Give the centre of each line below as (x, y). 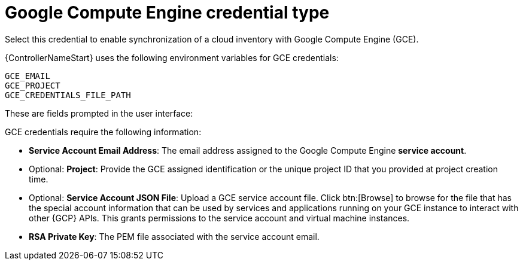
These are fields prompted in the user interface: (99, 113)
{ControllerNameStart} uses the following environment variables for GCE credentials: (172, 57)
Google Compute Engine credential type (167, 13)
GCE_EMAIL (28, 76)
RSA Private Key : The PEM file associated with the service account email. (174, 236)
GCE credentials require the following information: (103, 132)
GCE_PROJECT (33, 85)
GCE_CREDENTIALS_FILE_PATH (68, 95)
